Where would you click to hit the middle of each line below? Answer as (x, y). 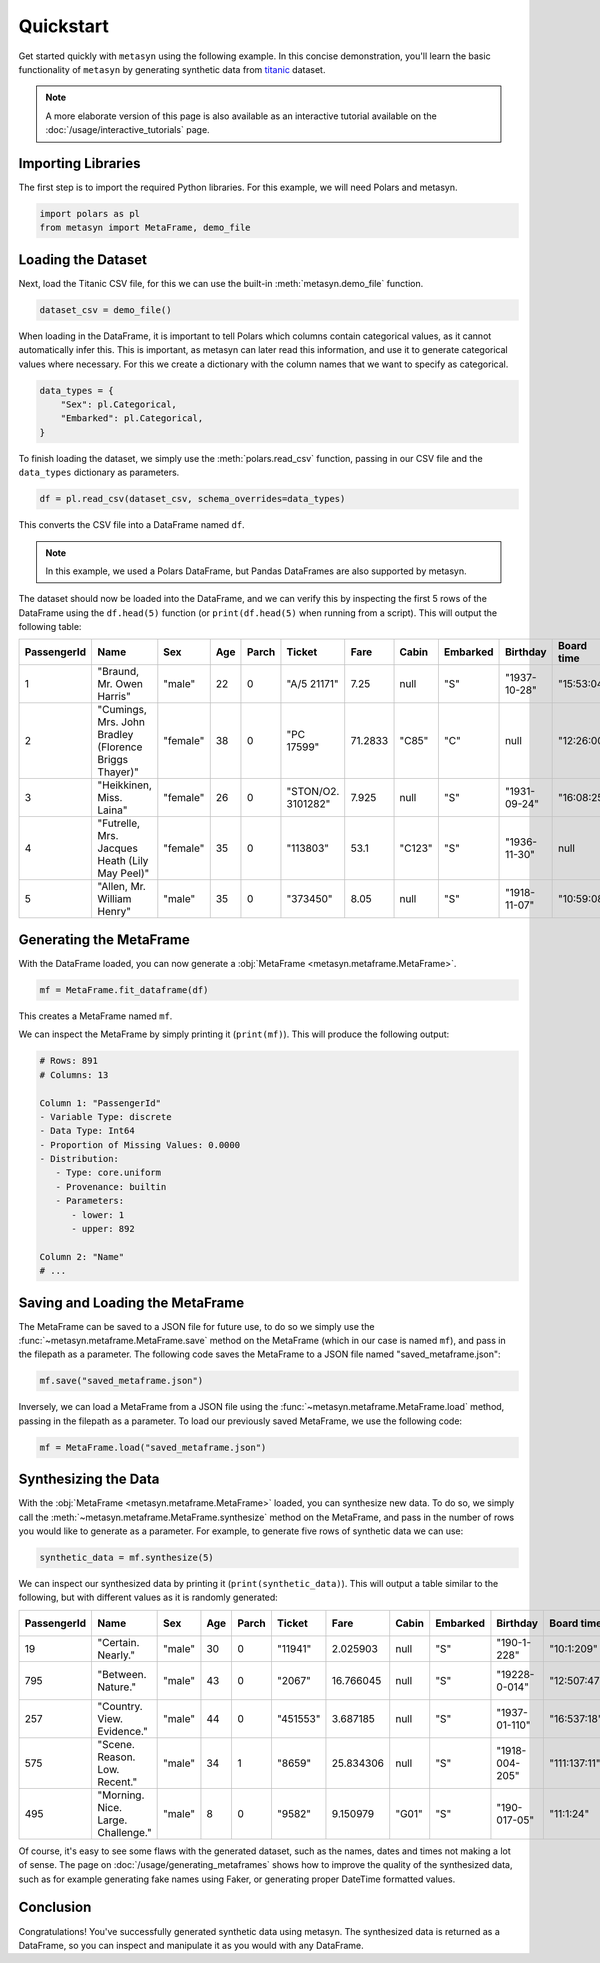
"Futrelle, (118, 823)
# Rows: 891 (69, 1061)
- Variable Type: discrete (105, 1116)
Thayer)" (118, 772)
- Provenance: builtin (111, 1186)
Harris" (114, 697)
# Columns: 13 (74, 1074)
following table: (50, 627)
